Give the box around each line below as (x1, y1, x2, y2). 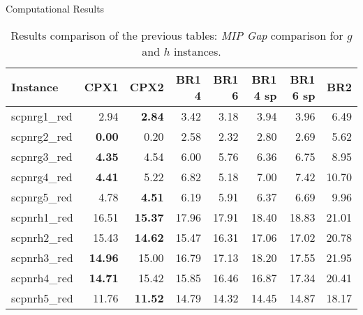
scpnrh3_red (11, 249, 73, 266)
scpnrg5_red (11, 188, 73, 205)
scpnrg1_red (11, 107, 73, 124)
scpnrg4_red (11, 168, 73, 185)
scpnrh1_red (11, 208, 73, 225)
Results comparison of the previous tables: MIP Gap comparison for (10, 26, 343, 43)
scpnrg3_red (11, 148, 73, 164)
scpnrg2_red (11, 128, 73, 144)
